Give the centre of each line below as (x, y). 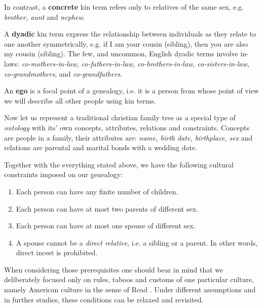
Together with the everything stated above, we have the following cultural (119, 164)
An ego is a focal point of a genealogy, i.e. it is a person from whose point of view (131, 91)
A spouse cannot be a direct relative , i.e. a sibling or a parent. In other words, (137, 242)
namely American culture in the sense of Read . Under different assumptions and (130, 289)
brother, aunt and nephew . (45, 16)
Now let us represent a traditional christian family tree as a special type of (120, 117)
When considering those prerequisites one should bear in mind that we (114, 269)
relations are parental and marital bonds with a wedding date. (101, 147)
